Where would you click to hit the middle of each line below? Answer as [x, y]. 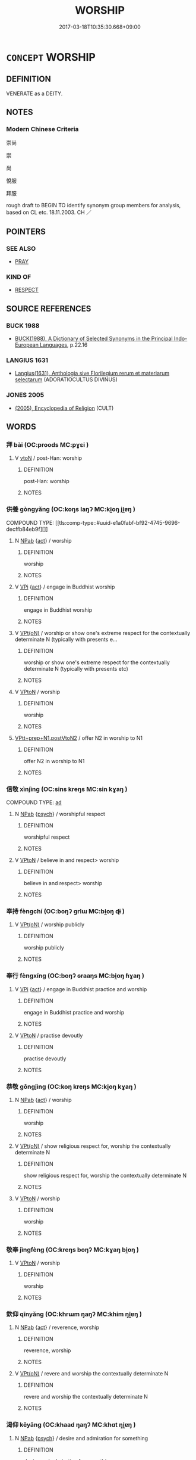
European [26, 345]
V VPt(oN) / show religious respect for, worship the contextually [93, 1146]
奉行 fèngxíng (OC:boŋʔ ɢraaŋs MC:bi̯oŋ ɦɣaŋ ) [75, 976]
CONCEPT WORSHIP [51, 57]
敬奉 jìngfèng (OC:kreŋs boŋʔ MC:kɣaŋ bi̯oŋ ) [73, 1250]
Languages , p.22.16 [64, 345]
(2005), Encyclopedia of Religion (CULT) [64, 408]
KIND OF [19, 277]
